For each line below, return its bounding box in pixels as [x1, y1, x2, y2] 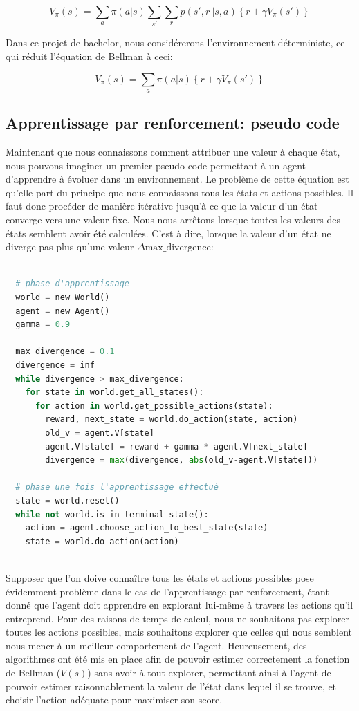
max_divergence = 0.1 [15, 347, 115, 357]
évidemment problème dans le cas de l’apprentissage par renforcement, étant [6, 584, 329, 598]
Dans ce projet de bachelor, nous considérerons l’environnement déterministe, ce [6, 35, 345, 50]
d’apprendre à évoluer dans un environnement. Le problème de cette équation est [6, 172, 349, 186]
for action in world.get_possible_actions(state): [35, 400, 273, 411]
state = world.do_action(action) [25, 536, 179, 546]
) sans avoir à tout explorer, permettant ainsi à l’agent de [87, 665, 331, 680]
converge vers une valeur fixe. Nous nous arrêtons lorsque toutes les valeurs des [6, 212, 340, 227]
